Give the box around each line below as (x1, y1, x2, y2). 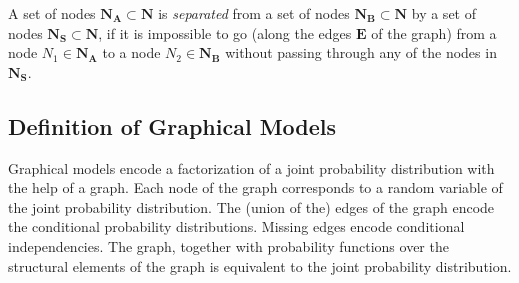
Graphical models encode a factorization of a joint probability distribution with (8, 157, 495, 178)
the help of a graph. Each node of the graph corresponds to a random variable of (8, 177, 503, 198)
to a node (102, 42, 161, 63)
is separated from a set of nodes (158, 3, 350, 23)
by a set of (411, 3, 476, 23)
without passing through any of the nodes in (225, 42, 497, 63)
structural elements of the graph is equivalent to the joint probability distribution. (8, 255, 512, 276)
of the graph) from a (371, 22, 497, 43)
